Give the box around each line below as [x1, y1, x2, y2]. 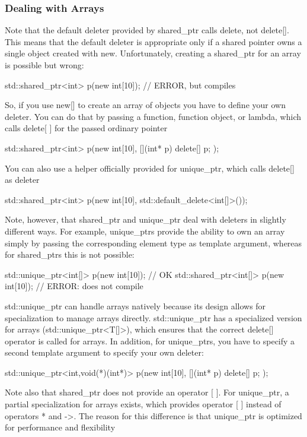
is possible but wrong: [5, 59, 84, 71]
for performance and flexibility [5, 421, 116, 433]
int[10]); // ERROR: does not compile [5, 280, 143, 292]
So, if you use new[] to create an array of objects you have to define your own [5, 99, 286, 111]
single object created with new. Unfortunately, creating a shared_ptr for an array [5, 47, 301, 59]
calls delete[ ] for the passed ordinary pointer [5, 122, 168, 134]
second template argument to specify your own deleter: [5, 346, 204, 359]
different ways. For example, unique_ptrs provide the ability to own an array [5, 224, 285, 237]
